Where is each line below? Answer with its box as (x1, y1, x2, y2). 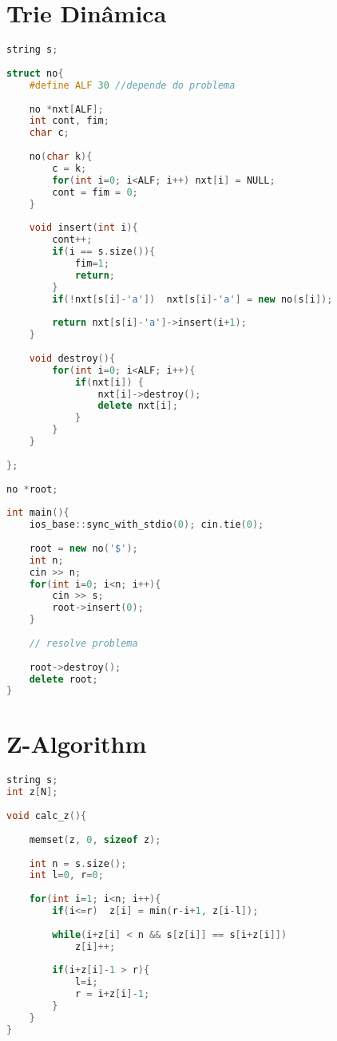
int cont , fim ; (29, 115, 109, 127)
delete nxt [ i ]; (97, 400, 178, 412)
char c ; (29, 127, 69, 139)
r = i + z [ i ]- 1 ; (74, 988, 150, 1000)
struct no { (6, 67, 64, 79)
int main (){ (6, 507, 69, 519)
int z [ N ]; (6, 786, 58, 798)
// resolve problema (29, 637, 138, 649)
